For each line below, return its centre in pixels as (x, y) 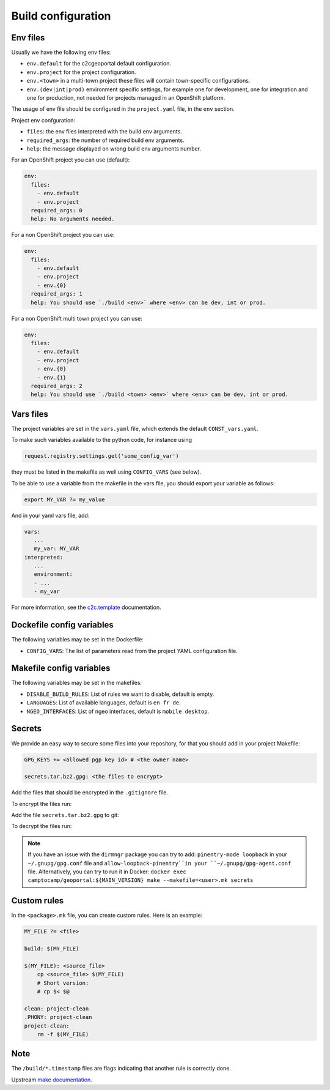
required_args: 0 (57, 210)
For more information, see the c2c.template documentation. (86, 607)
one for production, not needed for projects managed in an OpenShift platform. (126, 98)
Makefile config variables (61, 668)
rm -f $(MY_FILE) (63, 1034)
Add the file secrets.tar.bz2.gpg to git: (65, 815)
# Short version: (63, 983)
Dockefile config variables (63, 625)
